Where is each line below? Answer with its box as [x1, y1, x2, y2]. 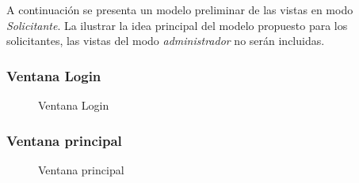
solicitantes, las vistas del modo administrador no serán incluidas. [6, 32, 325, 49]
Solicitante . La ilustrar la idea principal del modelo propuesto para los [6, 17, 348, 33]
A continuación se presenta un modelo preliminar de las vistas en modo [6, 2, 353, 17]
